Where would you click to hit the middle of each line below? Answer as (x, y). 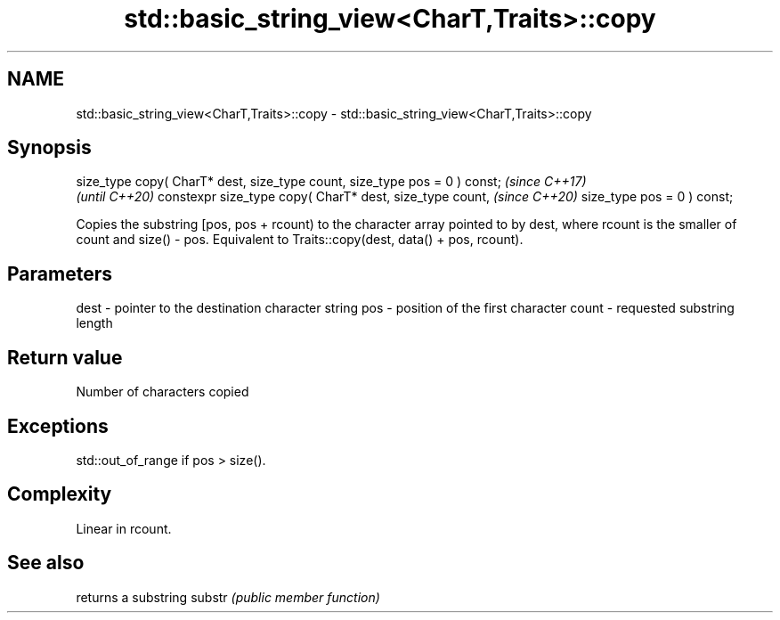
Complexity (60, 494)
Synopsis (49, 148)
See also (46, 563)
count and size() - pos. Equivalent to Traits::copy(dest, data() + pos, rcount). (300, 240)
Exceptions (58, 426)
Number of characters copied (162, 392)
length (94, 323)
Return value (65, 357)
